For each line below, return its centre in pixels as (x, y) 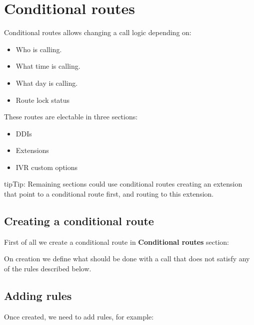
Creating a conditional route (79, 221)
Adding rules (38, 296)
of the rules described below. (48, 269)
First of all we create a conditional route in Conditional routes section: (116, 241)
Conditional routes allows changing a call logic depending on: (98, 32)
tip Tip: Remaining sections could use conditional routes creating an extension (123, 184)
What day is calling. (47, 83)
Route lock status (43, 100)
